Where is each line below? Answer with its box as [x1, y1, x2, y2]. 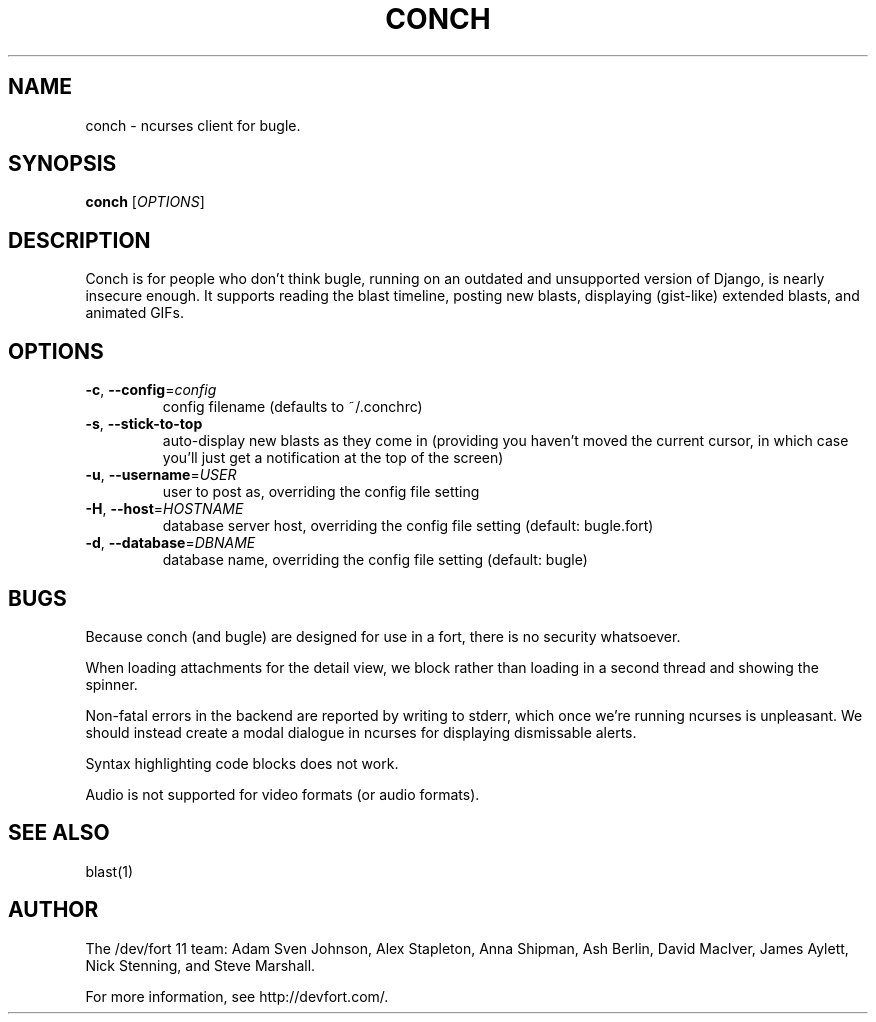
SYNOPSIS [8, 151, 117, 177]
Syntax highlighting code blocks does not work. [85, 754, 399, 772]
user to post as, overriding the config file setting [162, 483, 480, 501]
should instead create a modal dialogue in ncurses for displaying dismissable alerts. [85, 723, 637, 741]
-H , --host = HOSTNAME [85, 500, 244, 518]
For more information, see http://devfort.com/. [85, 987, 389, 1005]
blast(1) [85, 862, 134, 880]
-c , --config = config [85, 381, 217, 399]
